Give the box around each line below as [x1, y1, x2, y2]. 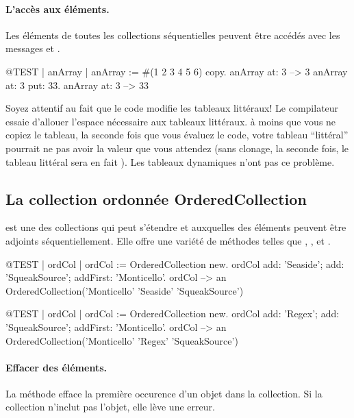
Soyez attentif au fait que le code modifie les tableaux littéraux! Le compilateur [5, 101, 339, 115]
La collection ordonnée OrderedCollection [5, 188, 307, 209]
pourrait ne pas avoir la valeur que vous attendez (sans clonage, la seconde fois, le [5, 140, 349, 155]
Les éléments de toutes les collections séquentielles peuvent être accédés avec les [5, 27, 340, 42]
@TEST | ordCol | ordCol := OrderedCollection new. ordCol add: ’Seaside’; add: [5, 256, 344, 271]
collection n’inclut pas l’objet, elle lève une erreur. [5, 399, 215, 414]
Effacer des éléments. [5, 360, 107, 374]
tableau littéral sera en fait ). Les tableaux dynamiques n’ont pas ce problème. [5, 154, 335, 169]
